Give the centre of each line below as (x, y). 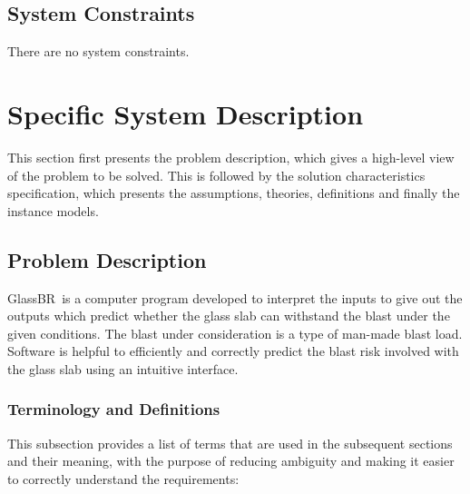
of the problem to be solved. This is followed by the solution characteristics (216, 175)
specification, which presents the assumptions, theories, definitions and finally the (234, 193)
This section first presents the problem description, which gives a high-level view (231, 157)
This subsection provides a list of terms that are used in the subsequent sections (230, 443)
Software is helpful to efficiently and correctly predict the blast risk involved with (233, 351)
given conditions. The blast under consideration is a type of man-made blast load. (235, 333)
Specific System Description (186, 113)
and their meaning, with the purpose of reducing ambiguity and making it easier (231, 461)
